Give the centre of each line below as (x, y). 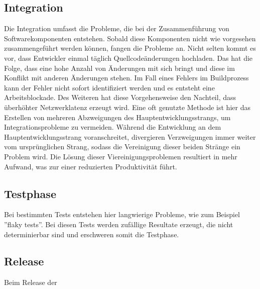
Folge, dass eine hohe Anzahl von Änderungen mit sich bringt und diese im (119, 68)
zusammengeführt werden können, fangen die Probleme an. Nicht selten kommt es (130, 48)
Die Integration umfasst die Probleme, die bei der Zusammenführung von (117, 28)
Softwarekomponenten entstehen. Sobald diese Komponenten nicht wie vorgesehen (130, 38)
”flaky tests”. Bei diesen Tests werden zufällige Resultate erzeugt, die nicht (119, 224)
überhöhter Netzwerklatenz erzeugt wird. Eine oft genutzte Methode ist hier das (127, 107)
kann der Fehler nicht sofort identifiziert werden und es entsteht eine (109, 87)
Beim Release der (31, 282)
